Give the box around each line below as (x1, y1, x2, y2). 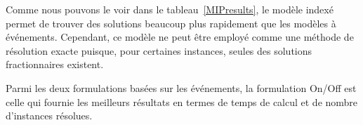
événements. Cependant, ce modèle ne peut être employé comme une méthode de (6, 29, 354, 44)
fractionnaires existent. (6, 57, 104, 72)
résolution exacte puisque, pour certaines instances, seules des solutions (6, 43, 312, 58)
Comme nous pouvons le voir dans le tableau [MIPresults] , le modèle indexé (6, 2, 334, 16)
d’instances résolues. (6, 108, 93, 123)
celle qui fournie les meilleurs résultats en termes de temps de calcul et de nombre (6, 94, 358, 109)
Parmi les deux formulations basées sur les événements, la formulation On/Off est (6, 80, 357, 95)
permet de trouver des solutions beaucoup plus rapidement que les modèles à (6, 15, 336, 30)
